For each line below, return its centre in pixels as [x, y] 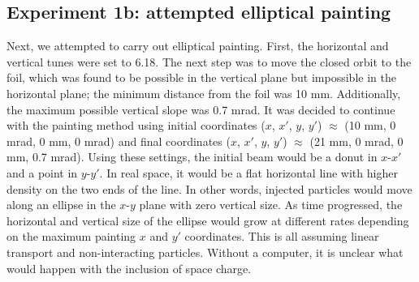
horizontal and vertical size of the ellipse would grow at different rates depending [208, 220]
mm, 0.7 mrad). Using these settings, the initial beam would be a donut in [192, 157]
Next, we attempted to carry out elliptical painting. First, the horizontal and [198, 46]
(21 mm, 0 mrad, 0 [356, 141]
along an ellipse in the [61, 205]
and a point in [42, 172]
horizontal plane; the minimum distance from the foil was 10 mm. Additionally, [204, 93]
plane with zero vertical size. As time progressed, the [271, 205]
